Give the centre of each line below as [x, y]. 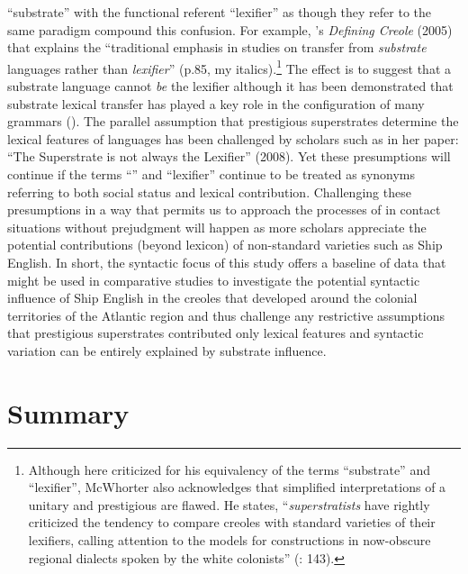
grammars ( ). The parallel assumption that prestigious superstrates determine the [233, 121]
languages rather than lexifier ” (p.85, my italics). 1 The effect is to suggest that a [229, 67]
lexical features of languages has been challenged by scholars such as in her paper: [233, 138]
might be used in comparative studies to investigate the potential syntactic [214, 280]
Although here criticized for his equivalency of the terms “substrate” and [229, 469]
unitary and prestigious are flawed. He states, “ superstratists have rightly [229, 504]
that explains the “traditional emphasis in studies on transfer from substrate [217, 47]
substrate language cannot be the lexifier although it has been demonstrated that [230, 86]
